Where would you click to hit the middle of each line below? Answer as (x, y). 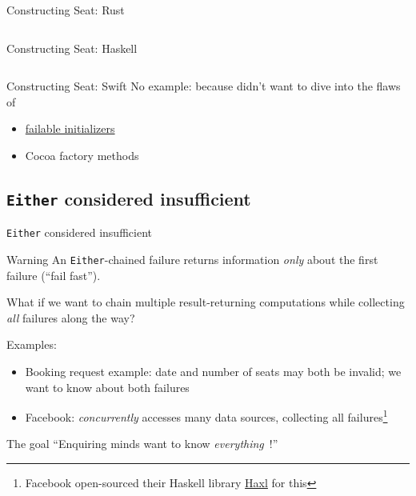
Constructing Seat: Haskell (72, 48)
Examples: (32, 344)
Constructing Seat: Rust (66, 10)
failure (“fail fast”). (54, 275)
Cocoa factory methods (82, 155)
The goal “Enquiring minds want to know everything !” (142, 444)
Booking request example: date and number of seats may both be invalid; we (213, 372)
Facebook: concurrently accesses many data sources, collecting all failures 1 (206, 416)
